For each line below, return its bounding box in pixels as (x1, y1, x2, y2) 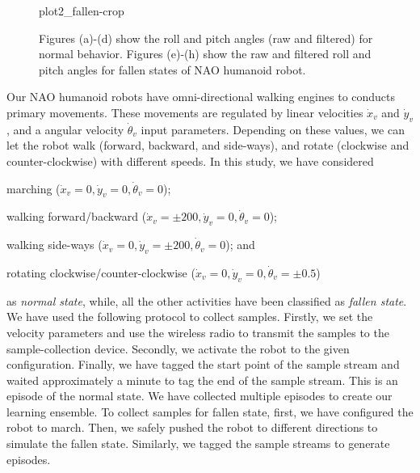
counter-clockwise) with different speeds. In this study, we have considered (6, 152, 374, 169)
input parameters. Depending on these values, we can (141, 120, 405, 137)
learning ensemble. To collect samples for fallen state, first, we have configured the (6, 403, 414, 420)
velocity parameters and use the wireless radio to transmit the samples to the (6, 323, 389, 340)
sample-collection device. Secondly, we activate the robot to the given (6, 340, 350, 357)
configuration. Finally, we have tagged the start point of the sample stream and (6, 356, 400, 373)
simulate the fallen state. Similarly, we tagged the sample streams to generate (6, 435, 390, 452)
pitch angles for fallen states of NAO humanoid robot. (39, 61, 306, 78)
